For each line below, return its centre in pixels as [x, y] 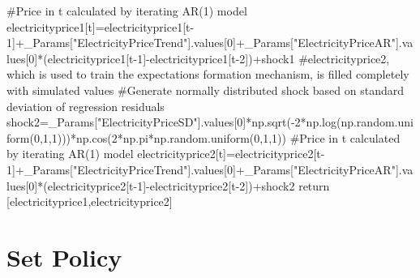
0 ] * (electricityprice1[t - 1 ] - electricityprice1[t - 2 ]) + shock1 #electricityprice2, [209, 58]
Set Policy [64, 257]
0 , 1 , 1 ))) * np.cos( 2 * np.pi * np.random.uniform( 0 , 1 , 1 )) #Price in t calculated [217, 137]
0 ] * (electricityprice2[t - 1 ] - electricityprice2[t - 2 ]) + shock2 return [179, 185]
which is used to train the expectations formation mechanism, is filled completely [208, 74]
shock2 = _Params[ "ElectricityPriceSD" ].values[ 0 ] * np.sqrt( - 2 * [156, 122]
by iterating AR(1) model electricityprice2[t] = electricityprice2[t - [166, 154]
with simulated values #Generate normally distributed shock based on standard [205, 90]
